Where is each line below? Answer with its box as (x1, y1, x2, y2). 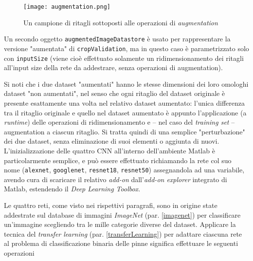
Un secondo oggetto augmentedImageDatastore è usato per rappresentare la (4, 34, 231, 44)
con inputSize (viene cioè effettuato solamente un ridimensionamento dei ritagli (4, 53, 244, 63)
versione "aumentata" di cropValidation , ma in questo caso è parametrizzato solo (4, 43, 249, 53)
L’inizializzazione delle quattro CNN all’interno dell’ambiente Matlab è (4, 145, 215, 155)
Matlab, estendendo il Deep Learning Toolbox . (4, 184, 141, 194)
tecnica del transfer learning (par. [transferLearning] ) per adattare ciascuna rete (4, 228, 242, 239)
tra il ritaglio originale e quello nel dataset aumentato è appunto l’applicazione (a (4, 107, 247, 117)
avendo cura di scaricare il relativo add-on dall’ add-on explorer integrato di (4, 174, 227, 184)
